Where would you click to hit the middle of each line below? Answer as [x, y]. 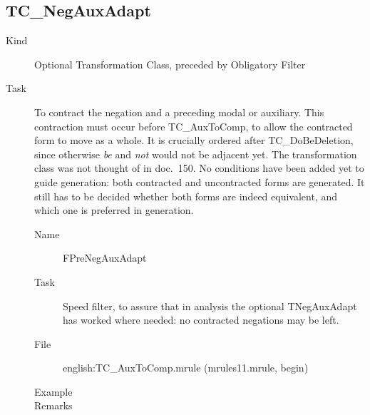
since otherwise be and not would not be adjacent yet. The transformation [196, 154]
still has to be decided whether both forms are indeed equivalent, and [186, 196]
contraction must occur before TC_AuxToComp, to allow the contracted [194, 126]
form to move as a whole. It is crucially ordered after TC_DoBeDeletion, [194, 140]
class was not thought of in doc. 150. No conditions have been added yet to [199, 168]
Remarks [53, 405]
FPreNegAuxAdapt [105, 258]
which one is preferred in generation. [114, 210]
